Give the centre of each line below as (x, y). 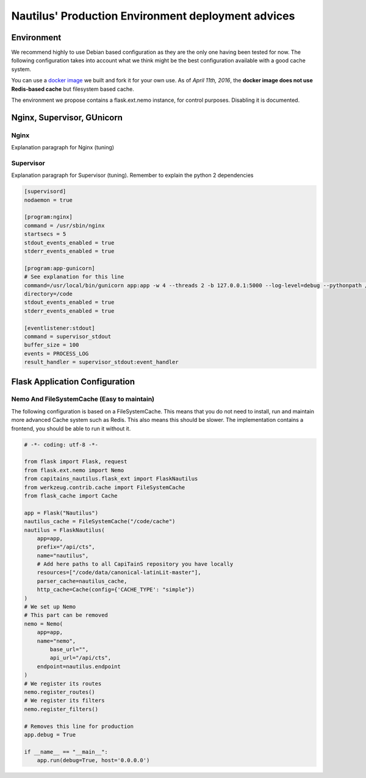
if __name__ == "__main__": (66, 752)
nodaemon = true (48, 200)
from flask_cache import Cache (71, 496)
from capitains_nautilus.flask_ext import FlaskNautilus (111, 479)
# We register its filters (64, 701)
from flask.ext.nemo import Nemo (74, 470)
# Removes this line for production (79, 726)
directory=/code (48, 294)
